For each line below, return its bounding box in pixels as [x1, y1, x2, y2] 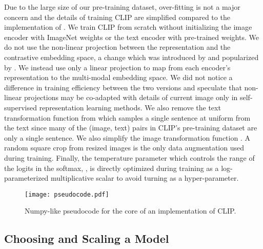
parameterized [4, 173, 49, 183]
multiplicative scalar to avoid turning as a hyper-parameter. [51, 173, 239, 183]
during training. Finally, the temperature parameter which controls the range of [4, 152, 255, 163]
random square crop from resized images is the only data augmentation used [4, 142, 245, 153]
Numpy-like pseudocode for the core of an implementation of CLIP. [25, 205, 236, 216]
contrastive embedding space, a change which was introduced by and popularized [4, 51, 259, 62]
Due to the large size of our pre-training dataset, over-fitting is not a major [4, 2, 240, 12]
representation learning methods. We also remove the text [39, 102, 221, 112]
